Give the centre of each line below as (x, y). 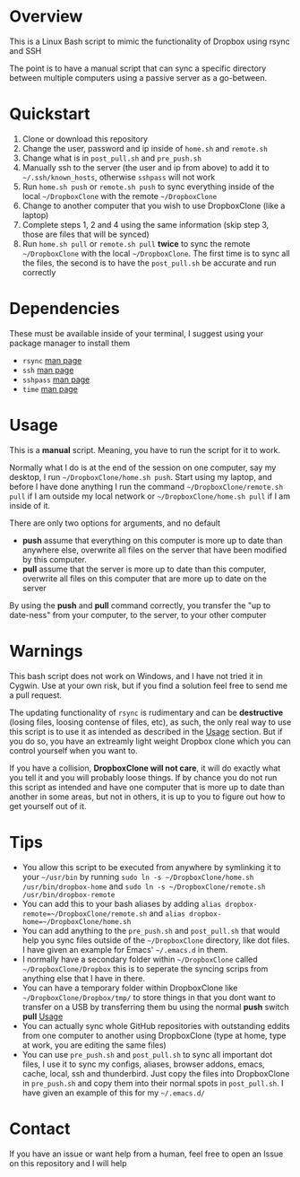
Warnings (46, 651)
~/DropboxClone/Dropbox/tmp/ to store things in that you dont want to (149, 997)
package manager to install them (70, 343)
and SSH (26, 50)
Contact (40, 1129)
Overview (46, 17)
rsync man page (52, 360)
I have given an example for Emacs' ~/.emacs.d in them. (125, 949)
